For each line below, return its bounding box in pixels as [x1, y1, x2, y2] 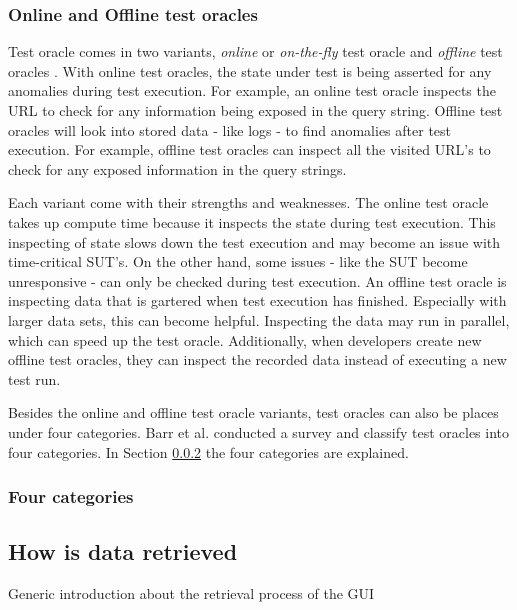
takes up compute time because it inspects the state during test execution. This [8, 211, 496, 232]
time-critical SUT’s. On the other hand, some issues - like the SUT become [8, 251, 468, 272]
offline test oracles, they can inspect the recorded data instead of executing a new [8, 349, 507, 370]
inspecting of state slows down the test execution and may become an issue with [8, 231, 501, 252]
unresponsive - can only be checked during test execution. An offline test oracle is [8, 270, 507, 291]
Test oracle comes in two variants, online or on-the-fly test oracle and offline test [8, 41, 503, 62]
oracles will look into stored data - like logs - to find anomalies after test [8, 119, 452, 140]
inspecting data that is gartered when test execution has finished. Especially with [8, 290, 507, 311]
